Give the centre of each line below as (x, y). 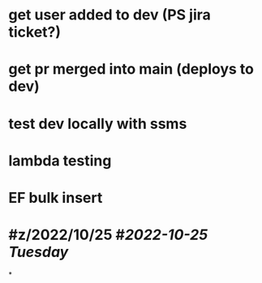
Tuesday (39, 252)
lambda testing (60, 161)
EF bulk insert (56, 197)
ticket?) (35, 32)
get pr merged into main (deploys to (131, 69)
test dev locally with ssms (98, 124)
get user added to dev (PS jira (110, 15)
